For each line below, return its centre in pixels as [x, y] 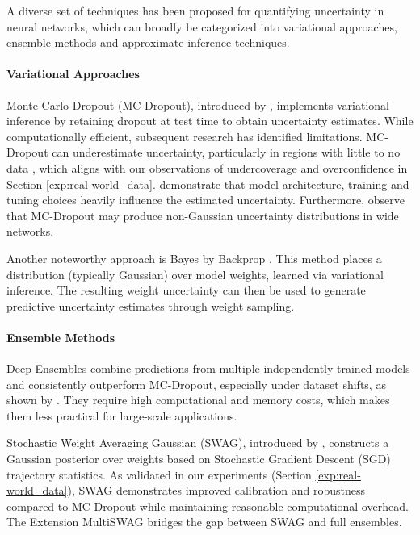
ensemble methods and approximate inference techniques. [148, 42]
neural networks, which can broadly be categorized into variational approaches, [202, 26]
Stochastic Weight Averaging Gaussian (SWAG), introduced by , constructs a [198, 443]
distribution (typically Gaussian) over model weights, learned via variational [195, 274]
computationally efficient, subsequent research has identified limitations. [185, 136]
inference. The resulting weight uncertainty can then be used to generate [186, 290]
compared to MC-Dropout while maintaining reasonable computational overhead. [208, 506]
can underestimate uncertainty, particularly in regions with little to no [226, 152]
